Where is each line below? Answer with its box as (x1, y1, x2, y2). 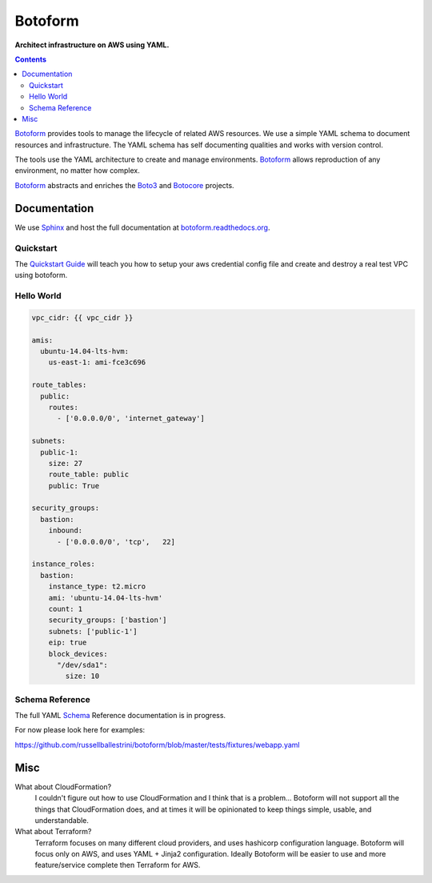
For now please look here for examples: (14, 725, 146, 735)
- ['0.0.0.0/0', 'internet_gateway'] (57, 414, 206, 423)
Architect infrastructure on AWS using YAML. (14, 40, 170, 50)
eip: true (48, 638, 87, 648)
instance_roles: (31, 560, 96, 568)
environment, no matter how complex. (14, 166, 140, 175)
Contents (14, 54, 47, 64)
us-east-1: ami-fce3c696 (48, 358, 146, 367)
